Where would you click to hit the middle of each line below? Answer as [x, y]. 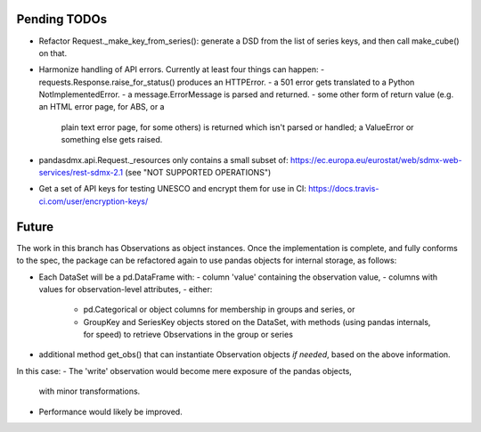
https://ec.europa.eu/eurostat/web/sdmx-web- [376, 159]
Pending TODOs [61, 19]
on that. [53, 53]
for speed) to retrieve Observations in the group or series [188, 335]
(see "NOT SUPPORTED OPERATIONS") [198, 173]
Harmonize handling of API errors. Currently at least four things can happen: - [182, 69]
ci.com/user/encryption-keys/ [94, 201]
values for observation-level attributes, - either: [126, 289]
